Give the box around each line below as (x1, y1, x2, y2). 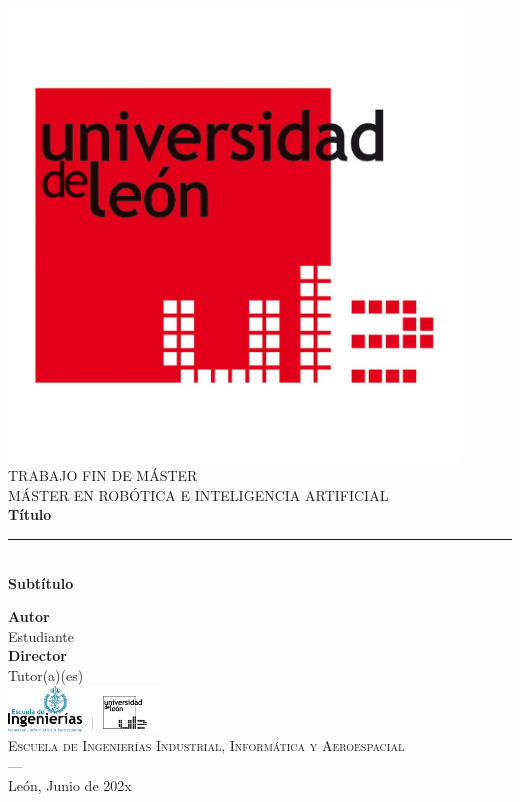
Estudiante (8, 625, 75, 646)
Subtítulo (8, 572, 74, 593)
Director (8, 645, 67, 666)
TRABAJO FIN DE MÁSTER (8, 465, 198, 486)
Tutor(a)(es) (8, 664, 84, 685)
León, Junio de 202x (8, 774, 132, 795)
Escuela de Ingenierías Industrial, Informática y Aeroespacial (8, 735, 405, 756)
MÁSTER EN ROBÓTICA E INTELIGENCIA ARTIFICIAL (8, 484, 389, 505)
